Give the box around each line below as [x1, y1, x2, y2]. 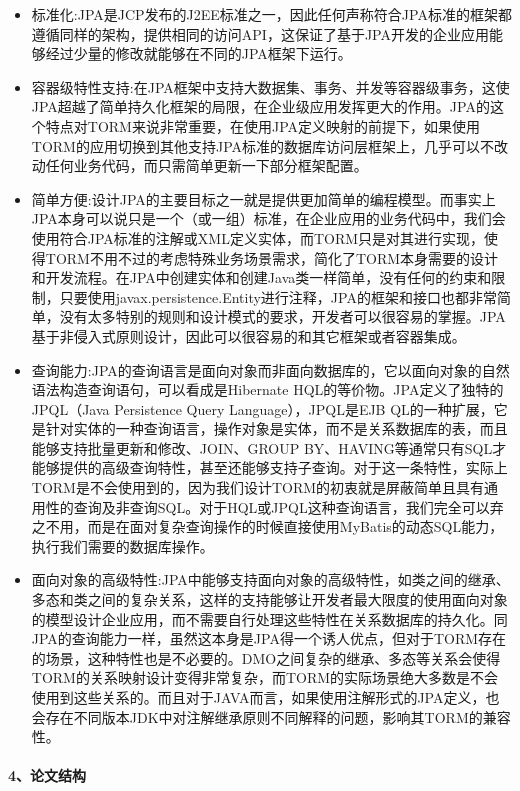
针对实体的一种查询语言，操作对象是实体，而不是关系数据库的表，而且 [45, 418, 508, 439]
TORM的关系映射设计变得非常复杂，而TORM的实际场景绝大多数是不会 [31, 667, 499, 688]
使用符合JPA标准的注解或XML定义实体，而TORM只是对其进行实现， [31, 227, 485, 248]
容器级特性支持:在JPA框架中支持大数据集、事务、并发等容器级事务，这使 [31, 76, 510, 97]
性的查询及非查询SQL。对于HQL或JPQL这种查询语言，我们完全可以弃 [45, 496, 504, 517]
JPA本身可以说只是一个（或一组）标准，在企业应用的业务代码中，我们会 [31, 208, 506, 229]
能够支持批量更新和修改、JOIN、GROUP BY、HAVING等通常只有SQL [31, 437, 493, 458]
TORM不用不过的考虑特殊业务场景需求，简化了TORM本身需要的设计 [45, 247, 499, 268]
